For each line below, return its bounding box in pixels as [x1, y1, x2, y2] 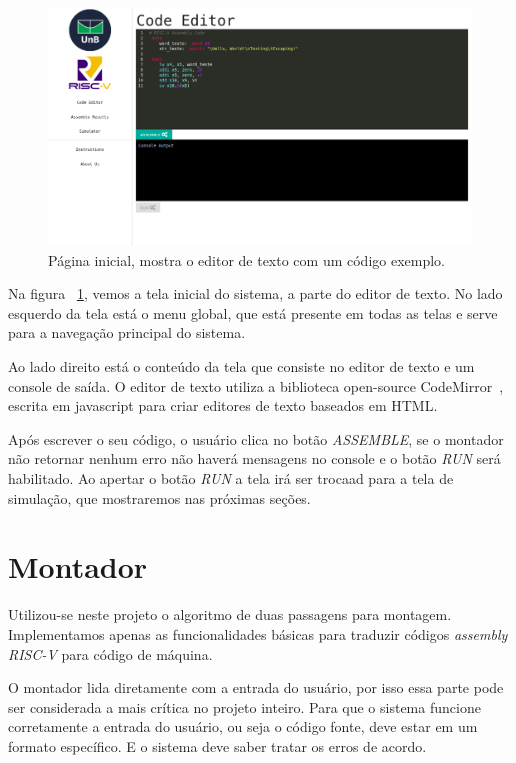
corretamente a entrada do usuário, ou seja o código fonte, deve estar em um [8, 716, 478, 737]
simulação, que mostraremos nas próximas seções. [8, 487, 311, 508]
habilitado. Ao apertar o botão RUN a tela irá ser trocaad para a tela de [8, 468, 454, 489]
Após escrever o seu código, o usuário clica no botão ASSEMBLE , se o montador [8, 428, 504, 449]
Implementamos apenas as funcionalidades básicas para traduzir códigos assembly [8, 623, 508, 644]
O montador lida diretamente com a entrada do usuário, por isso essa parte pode [8, 677, 504, 698]
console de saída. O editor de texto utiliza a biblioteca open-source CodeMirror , [8, 375, 504, 396]
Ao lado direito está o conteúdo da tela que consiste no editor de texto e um [8, 356, 475, 377]
